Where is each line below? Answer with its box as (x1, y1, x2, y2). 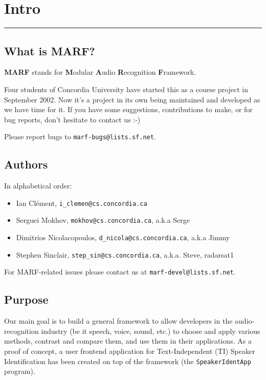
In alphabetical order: (4, 180, 72, 191)
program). (4, 366, 35, 376)
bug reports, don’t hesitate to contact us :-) (4, 114, 141, 124)
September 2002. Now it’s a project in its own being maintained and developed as (4, 94, 260, 104)
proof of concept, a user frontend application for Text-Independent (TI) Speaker (4, 346, 255, 356)
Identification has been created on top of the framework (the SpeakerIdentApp (4, 355, 251, 366)
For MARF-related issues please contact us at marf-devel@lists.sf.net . (4, 266, 236, 277)
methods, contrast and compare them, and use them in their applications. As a (4, 335, 252, 346)
